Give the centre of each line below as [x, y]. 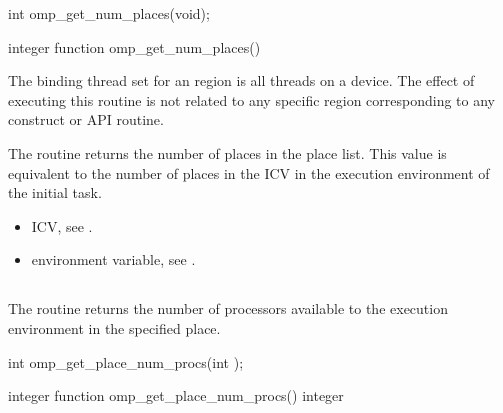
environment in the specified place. [114, 327]
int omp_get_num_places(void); [109, 13]
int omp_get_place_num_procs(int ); [126, 361]
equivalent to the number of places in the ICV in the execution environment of [249, 172]
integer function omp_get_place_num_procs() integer [176, 395]
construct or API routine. [86, 119]
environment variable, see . [113, 259]
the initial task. [55, 192]
